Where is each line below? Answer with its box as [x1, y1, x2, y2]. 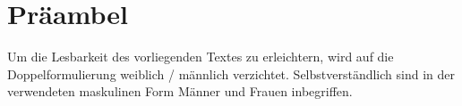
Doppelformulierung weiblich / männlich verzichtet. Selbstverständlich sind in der [7, 64, 455, 83]
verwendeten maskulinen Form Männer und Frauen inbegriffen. [7, 82, 353, 101]
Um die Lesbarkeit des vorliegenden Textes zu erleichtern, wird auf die [7, 47, 394, 66]
